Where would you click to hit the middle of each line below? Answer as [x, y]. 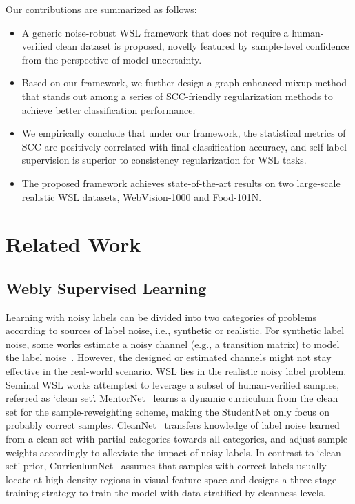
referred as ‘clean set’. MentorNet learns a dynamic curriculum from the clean [172, 398]
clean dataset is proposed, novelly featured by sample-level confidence [202, 46]
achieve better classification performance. [109, 109]
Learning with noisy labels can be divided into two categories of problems [161, 317]
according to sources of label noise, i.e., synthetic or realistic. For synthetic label [175, 330]
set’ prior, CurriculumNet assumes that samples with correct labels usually [166, 466]
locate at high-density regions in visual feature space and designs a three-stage [171, 479]
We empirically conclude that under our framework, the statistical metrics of [184, 133]
